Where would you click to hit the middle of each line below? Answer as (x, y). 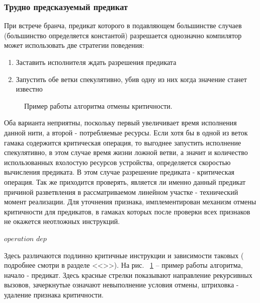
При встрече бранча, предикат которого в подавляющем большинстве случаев (123, 25)
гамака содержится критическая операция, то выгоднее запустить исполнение (123, 142)
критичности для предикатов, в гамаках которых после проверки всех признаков (127, 211)
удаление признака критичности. (54, 294)
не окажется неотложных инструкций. (62, 221)
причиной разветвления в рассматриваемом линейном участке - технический (121, 192)
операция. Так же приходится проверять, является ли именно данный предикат (125, 181)
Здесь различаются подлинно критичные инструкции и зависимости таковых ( (124, 255)
